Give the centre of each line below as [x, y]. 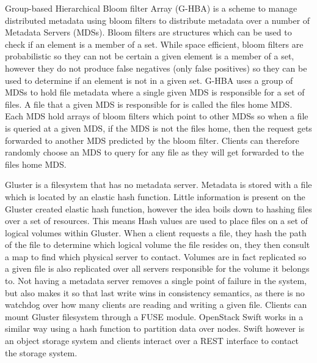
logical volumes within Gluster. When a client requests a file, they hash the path [156, 232]
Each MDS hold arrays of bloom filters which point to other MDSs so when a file [157, 116]
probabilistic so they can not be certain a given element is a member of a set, [150, 56]
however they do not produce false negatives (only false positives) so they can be [156, 68]
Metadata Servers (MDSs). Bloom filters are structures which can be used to [148, 32]
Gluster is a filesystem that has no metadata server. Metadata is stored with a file [158, 185]
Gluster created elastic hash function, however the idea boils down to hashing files [158, 208]
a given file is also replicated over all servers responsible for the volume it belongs [157, 268]
